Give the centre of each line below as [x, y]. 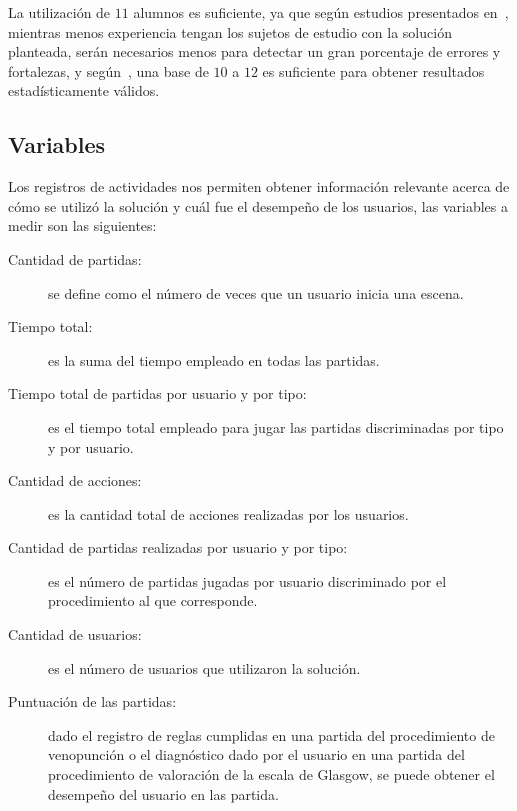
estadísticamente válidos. [84, 90]
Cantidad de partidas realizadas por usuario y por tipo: [178, 547]
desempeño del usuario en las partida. [163, 793]
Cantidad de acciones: [75, 480]
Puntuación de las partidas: [92, 701]
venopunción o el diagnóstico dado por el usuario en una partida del [256, 754]
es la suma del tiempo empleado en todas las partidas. [214, 359]
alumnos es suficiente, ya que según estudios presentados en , [321, 12]
